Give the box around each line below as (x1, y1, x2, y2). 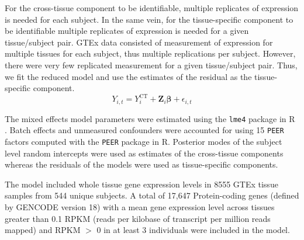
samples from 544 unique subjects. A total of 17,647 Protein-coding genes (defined (5, 189, 299, 201)
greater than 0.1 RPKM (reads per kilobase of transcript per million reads (5, 212, 271, 224)
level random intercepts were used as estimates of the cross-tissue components (5, 147, 284, 159)
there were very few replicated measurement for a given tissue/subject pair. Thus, (5, 58, 298, 71)
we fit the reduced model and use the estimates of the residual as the (5, 70, 252, 82)
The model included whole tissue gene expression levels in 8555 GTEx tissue (5, 178, 278, 190)
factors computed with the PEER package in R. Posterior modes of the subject (5, 135, 282, 148)
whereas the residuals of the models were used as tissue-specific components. (5, 158, 278, 171)
